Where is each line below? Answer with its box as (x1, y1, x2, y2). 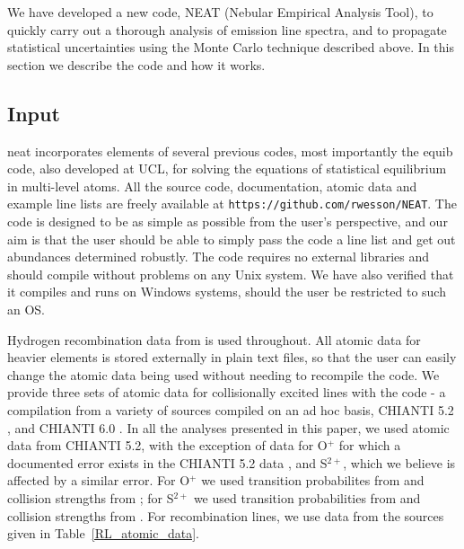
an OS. (7, 299, 46, 318)
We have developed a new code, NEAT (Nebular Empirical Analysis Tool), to (7, 3, 433, 21)
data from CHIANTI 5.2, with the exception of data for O (7, 436, 328, 455)
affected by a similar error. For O (7, 471, 190, 490)
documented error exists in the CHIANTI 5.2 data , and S (7, 453, 328, 472)
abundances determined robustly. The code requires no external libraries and (7, 247, 430, 266)
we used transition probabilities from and (193, 488, 421, 507)
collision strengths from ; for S (7, 488, 174, 507)
